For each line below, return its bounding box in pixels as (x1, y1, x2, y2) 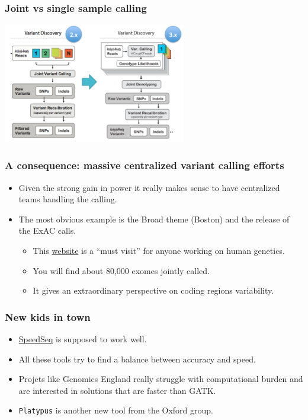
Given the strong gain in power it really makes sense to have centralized (18, 181, 280, 193)
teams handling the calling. (18, 193, 117, 205)
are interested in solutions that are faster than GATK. (18, 384, 216, 396)
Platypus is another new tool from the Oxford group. (18, 404, 214, 416)
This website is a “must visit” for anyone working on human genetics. (33, 244, 285, 256)
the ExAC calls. (18, 224, 76, 237)
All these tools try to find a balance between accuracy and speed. (18, 352, 256, 365)
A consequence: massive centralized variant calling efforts (5, 158, 284, 173)
